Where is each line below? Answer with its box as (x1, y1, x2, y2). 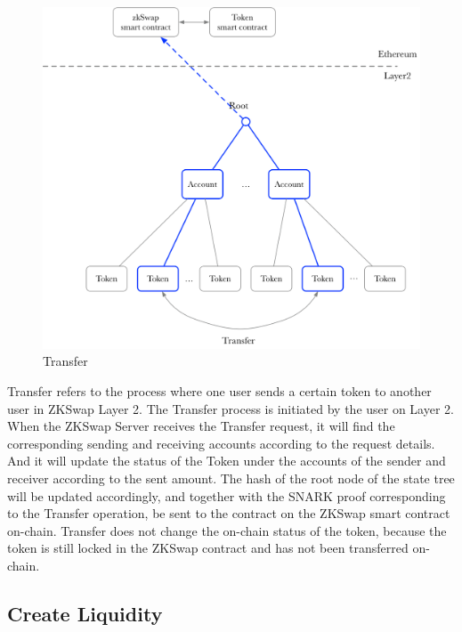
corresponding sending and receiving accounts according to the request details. (7, 433, 435, 452)
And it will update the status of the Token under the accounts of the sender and (7, 451, 446, 470)
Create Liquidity (7, 599, 163, 627)
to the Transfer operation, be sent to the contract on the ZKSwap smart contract (7, 504, 450, 523)
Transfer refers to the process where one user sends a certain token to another (7, 382, 432, 401)
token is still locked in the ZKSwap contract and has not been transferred (7, 539, 409, 557)
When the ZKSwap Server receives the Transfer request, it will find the (7, 417, 395, 435)
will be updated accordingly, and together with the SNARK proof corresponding (7, 486, 446, 505)
